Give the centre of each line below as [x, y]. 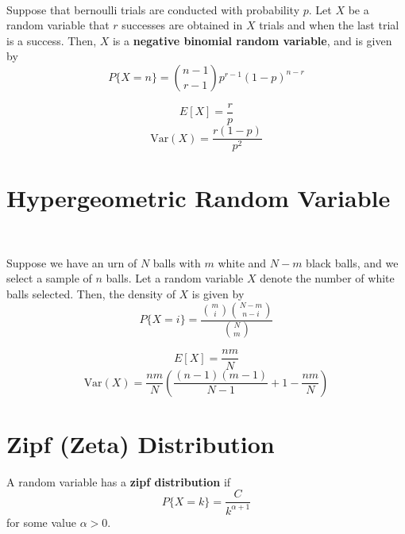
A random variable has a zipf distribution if [119, 481]
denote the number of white [327, 278]
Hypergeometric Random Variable [199, 198]
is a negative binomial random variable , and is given [252, 40]
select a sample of [49, 278]
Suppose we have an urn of [72, 262]
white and [242, 262]
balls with [177, 262]
